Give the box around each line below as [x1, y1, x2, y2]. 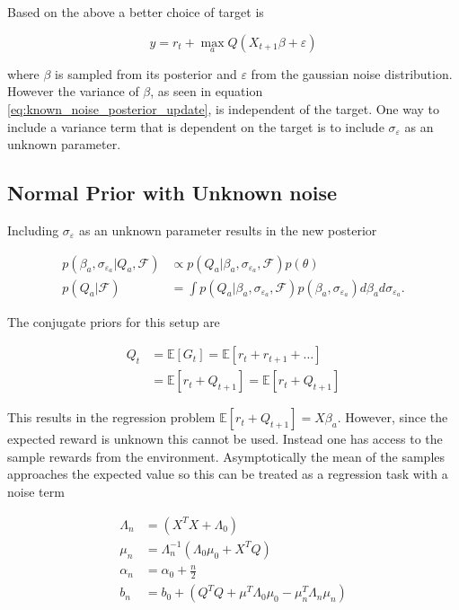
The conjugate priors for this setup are [7, 312, 220, 331]
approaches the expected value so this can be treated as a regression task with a [7, 464, 448, 483]
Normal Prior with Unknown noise [7, 179, 338, 207]
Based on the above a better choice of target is [7, 3, 264, 21]
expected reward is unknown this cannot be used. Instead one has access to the [7, 429, 443, 448]
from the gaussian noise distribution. [251, 64, 453, 83]
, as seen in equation [150, 82, 263, 101]
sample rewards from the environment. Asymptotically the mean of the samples [7, 446, 446, 465]
